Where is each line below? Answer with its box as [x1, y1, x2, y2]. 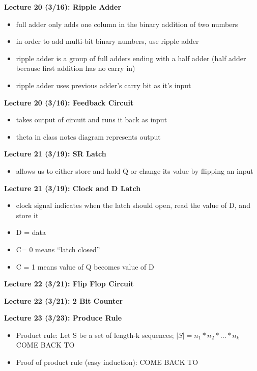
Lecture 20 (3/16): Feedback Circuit [4, 97, 134, 108]
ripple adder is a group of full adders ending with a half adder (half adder [16, 52, 246, 63]
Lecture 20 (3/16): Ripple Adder [4, 2, 122, 12]
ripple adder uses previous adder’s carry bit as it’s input [16, 79, 191, 90]
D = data [16, 227, 46, 237]
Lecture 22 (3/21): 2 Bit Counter [4, 295, 123, 306]
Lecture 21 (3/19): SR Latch [4, 148, 106, 159]
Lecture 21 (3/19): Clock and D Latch [4, 182, 141, 193]
